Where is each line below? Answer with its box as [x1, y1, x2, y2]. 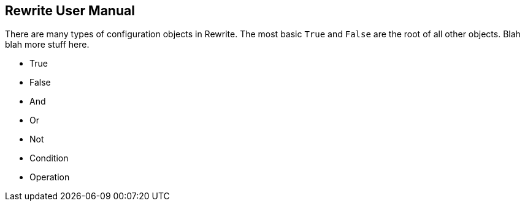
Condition [29, 153, 69, 164]
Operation [29, 172, 70, 183]
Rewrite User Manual [5, 3, 135, 18]
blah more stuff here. [5, 39, 90, 50]
